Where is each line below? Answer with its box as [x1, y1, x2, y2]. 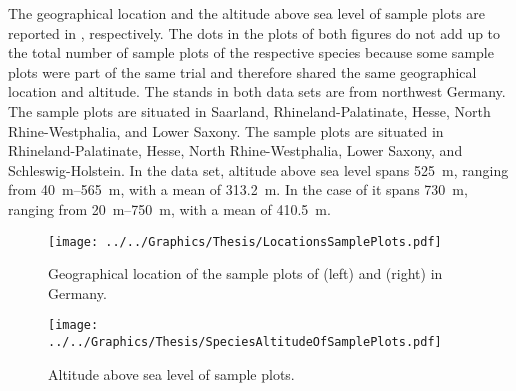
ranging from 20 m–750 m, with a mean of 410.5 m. [8, 198, 331, 219]
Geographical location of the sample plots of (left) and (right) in [48, 263, 443, 284]
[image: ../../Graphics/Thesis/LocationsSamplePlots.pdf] [48, 234, 442, 249]
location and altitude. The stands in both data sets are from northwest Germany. [8, 81, 506, 102]
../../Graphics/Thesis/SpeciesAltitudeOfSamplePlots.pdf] [48, 335, 442, 350]
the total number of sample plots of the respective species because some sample [8, 42, 494, 63]
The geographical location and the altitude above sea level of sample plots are [8, 3, 486, 23]
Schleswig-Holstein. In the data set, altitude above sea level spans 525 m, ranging [8, 159, 509, 180]
